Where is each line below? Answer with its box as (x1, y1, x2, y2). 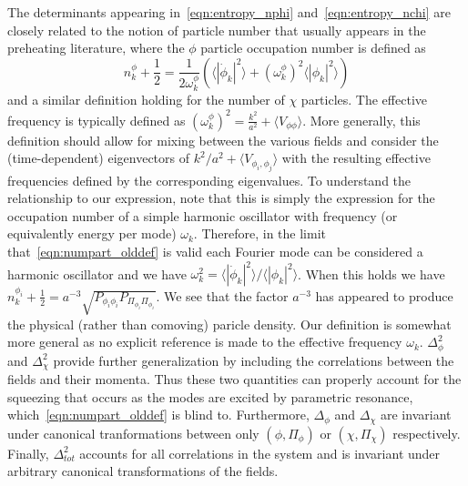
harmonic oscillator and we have (7, 264, 187, 283)
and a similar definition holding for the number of (7, 90, 285, 109)
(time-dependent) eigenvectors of (7, 148, 189, 167)
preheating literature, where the (7, 38, 185, 57)
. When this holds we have (298, 264, 445, 283)
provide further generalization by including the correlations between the (53, 350, 454, 370)
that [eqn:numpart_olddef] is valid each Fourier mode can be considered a (7, 241, 423, 260)
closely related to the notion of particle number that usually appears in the (7, 20, 426, 39)
